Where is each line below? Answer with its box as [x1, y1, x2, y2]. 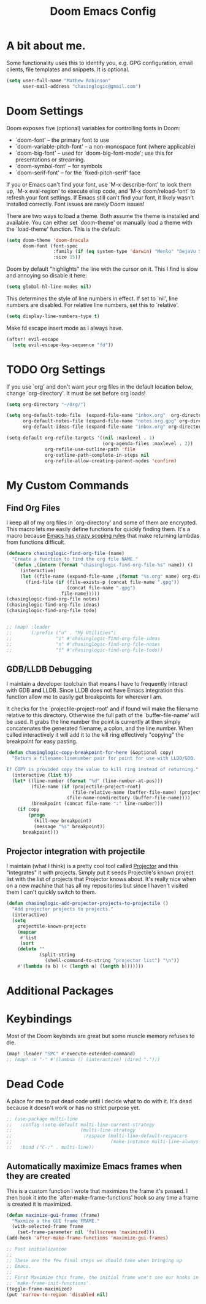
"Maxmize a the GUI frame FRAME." [12, 1217, 100, 1224]
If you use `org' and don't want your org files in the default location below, [6, 382, 193, 390]
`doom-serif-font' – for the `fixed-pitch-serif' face [15, 169, 141, 176]
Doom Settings [6, 104, 84, 118]
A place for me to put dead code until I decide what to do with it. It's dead [6, 1097, 192, 1104]
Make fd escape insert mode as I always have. [6, 324, 124, 332]
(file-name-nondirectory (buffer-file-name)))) [66, 795, 191, 801]
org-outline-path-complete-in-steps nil [45, 452, 150, 458]
